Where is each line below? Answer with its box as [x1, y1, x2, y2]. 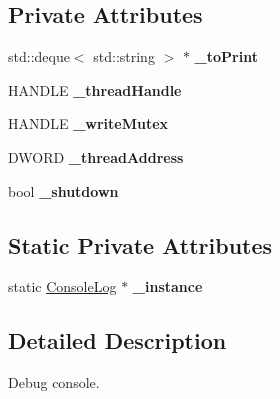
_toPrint [194, 46, 258, 67]
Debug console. [8, 372, 100, 393]
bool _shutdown [8, 180, 119, 201]
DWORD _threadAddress [8, 146, 184, 167]
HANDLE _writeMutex [8, 113, 169, 134]
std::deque [8, 46, 70, 67]
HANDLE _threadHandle [8, 79, 182, 100]
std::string [93, 46, 155, 67]
